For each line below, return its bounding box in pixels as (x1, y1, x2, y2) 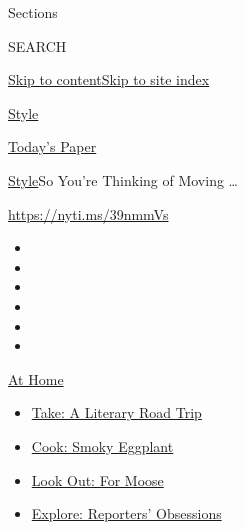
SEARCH (8, 35, 67, 56)
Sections (8, 2, 58, 22)
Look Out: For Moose (31, 469, 164, 490)
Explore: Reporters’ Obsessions (31, 503, 222, 524)
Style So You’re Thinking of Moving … (8, 169, 238, 190)
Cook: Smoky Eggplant (31, 435, 174, 456)
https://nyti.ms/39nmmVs (8, 203, 169, 224)
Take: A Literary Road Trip (31, 402, 202, 423)
